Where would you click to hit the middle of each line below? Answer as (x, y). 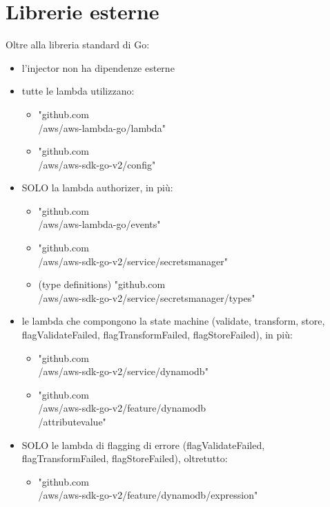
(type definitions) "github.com (102, 284)
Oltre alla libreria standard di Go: (78, 45)
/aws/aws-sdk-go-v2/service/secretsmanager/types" (147, 297)
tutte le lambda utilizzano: (78, 91)
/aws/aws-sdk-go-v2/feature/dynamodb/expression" (148, 495)
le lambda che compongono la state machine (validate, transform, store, (173, 321)
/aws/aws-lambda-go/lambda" (102, 127)
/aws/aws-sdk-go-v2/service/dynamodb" (123, 371)
